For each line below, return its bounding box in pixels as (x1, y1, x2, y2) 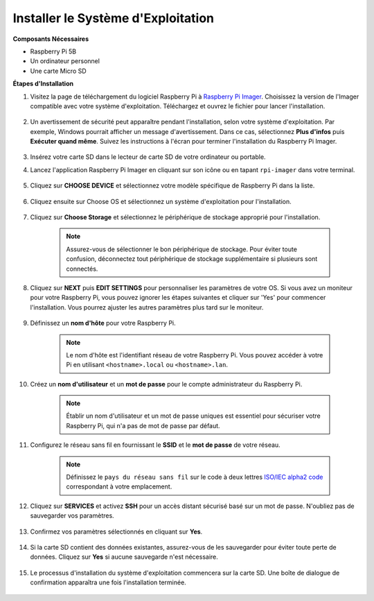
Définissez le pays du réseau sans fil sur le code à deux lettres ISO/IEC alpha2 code (66, 473, 323, 482)
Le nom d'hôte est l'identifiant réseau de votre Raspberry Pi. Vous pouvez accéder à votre (66, 350, 323, 359)
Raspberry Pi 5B (30, 47, 77, 56)
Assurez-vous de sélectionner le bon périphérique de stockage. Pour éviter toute (66, 245, 298, 253)
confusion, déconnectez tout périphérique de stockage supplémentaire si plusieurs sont (66, 255, 318, 263)
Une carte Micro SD (30, 67, 87, 75)
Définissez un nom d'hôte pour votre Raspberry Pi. (30, 319, 176, 328)
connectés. (66, 264, 98, 273)
